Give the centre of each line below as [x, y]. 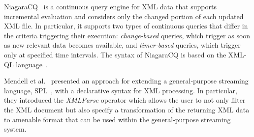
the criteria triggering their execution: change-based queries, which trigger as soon [127, 35]
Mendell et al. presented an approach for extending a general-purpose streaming [126, 81]
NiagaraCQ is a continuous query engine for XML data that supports [110, 6]
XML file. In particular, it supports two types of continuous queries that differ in [126, 26]
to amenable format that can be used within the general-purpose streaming [117, 119]
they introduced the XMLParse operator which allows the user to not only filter [125, 100]
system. [15, 129]
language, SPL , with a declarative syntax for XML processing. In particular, [121, 90]
